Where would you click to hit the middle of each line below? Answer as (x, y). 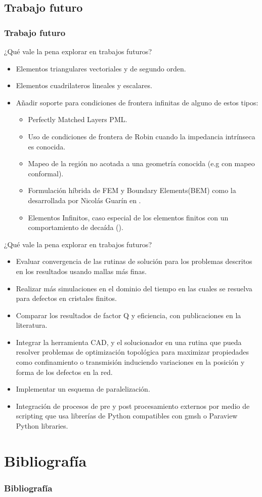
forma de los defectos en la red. (64, 372)
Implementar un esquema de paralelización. (83, 389)
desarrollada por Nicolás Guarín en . (84, 200)
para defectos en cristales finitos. (66, 298)
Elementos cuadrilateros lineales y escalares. (84, 85)
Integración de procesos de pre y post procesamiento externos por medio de (133, 406)
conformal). (46, 173)
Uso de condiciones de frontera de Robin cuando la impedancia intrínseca (142, 136)
